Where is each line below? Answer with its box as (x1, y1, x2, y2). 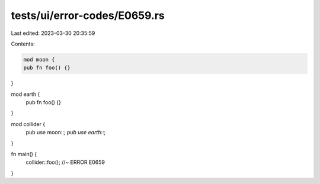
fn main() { (11, 151, 37, 158)
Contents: (11, 40, 35, 47)
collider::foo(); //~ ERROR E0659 (25, 159, 105, 166)
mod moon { (23, 56, 55, 63)
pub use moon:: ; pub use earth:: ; (25, 129, 106, 136)
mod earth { (11, 91, 40, 98)
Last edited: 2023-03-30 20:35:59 (11, 30, 95, 37)
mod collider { (11, 120, 46, 127)
